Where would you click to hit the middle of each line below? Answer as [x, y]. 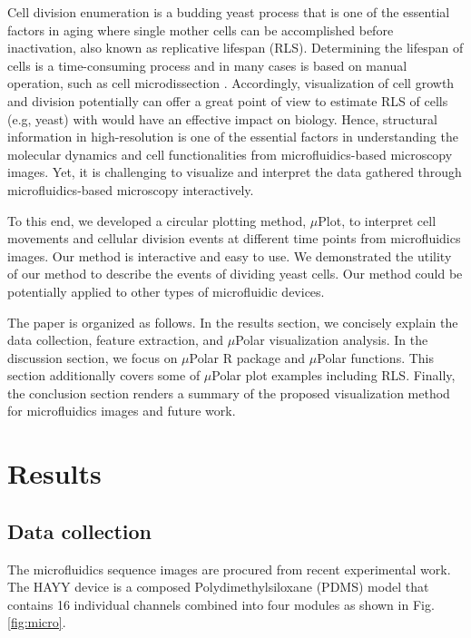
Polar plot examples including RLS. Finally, [334, 375]
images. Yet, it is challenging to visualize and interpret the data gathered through [235, 172]
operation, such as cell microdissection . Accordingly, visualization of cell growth [231, 83]
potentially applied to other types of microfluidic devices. [166, 291]
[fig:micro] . [37, 622]
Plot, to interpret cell [377, 220]
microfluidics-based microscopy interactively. [131, 189]
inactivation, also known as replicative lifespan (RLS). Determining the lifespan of [235, 48]
